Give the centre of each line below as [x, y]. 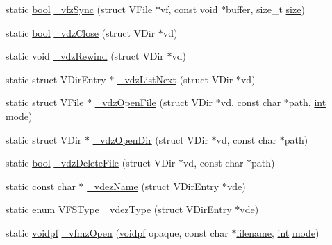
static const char [41, 186]
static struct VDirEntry [56, 79]
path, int [307, 102]
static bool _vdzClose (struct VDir [81, 32]
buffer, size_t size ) [265, 9]
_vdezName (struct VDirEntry [153, 186]
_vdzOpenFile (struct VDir [154, 102]
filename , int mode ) [278, 232]
